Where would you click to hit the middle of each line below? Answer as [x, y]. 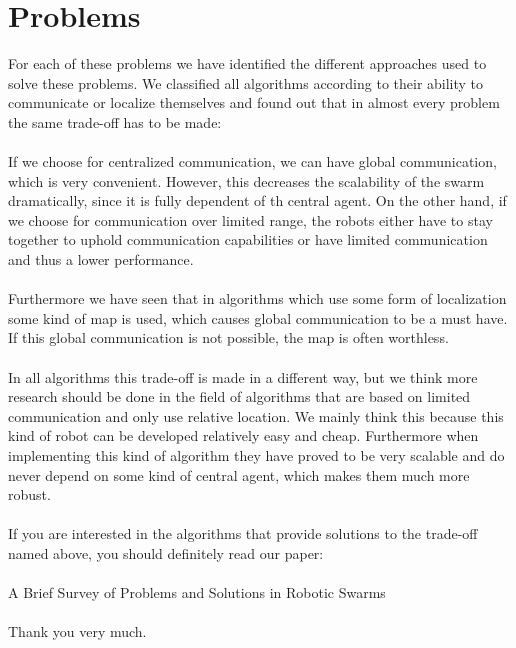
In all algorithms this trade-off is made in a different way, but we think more [243, 376]
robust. [29, 494]
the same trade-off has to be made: [115, 121]
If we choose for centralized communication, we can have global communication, [252, 161]
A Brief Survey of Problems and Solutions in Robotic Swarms [197, 592]
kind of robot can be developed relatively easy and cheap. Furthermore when [243, 435]
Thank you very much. [77, 631]
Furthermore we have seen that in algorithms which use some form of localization [257, 298]
